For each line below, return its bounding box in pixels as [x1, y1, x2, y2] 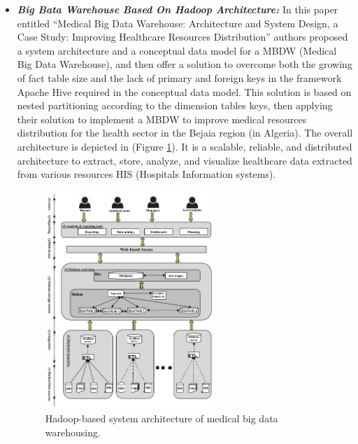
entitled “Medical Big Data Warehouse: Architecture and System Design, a [17, 15, 338, 30]
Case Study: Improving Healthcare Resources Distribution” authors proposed [17, 29, 348, 44]
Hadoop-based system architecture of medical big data [45, 411, 278, 426]
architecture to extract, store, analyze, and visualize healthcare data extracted [17, 153, 352, 167]
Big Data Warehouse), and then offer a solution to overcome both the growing [17, 57, 352, 71]
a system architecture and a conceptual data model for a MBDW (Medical [17, 43, 337, 57]
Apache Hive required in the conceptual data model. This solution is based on [17, 84, 352, 99]
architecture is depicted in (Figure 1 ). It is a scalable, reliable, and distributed [17, 139, 352, 153]
